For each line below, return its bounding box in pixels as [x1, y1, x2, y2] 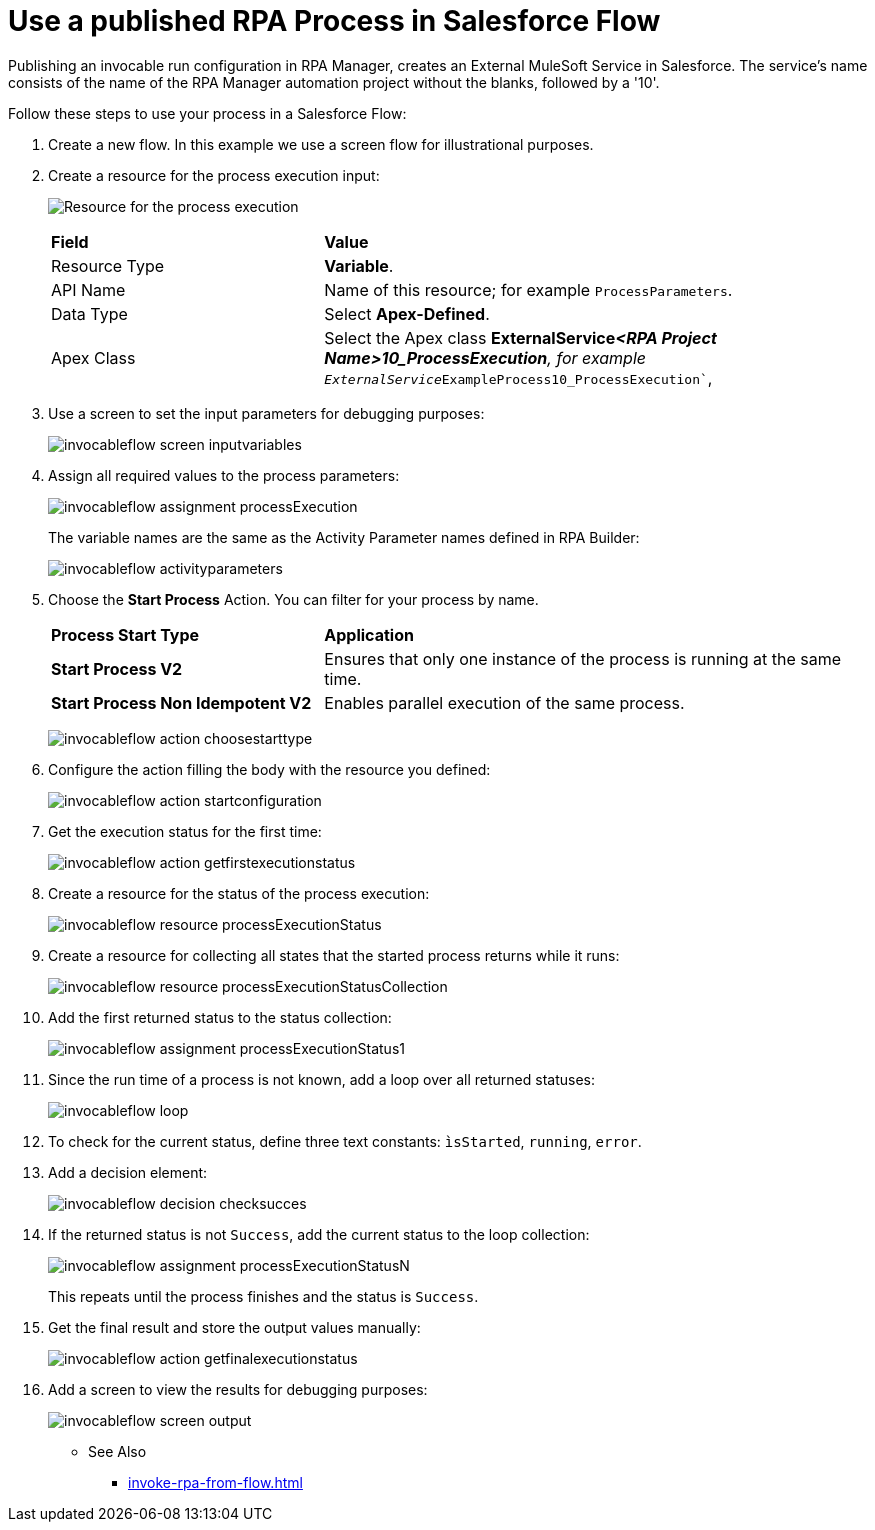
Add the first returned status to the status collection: [48, 1008, 392, 1026]
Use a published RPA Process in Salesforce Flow [8, 4, 661, 38]
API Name [51, 279, 126, 300]
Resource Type [51, 255, 165, 276]
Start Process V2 [51, 658, 183, 679]
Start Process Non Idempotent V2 [51, 692, 312, 713]
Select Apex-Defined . [324, 303, 490, 324]
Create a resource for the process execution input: [48, 166, 380, 184]
